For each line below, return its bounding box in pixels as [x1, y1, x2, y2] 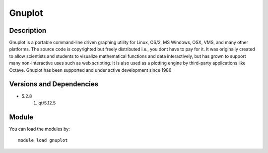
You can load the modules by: [9, 126, 70, 132]
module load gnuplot [18, 138, 68, 143]
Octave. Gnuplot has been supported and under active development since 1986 [9, 67, 172, 73]
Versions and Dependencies [9, 80, 99, 89]
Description [9, 26, 47, 35]
